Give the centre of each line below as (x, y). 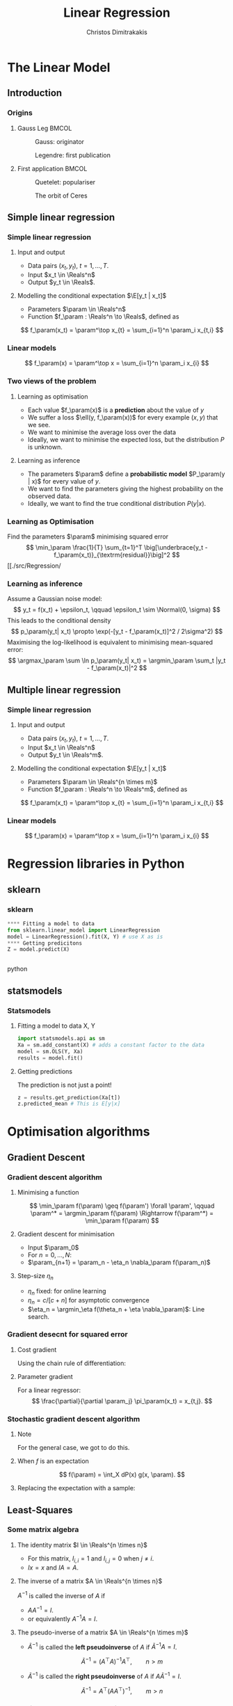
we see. (39, 424)
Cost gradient (37, 1349)
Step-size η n (35, 1277)
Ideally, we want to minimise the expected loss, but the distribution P (126, 439)
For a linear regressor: (49, 1390)
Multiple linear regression (64, 690)
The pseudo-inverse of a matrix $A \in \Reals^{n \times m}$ (103, 1632)
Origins (20, 113)
